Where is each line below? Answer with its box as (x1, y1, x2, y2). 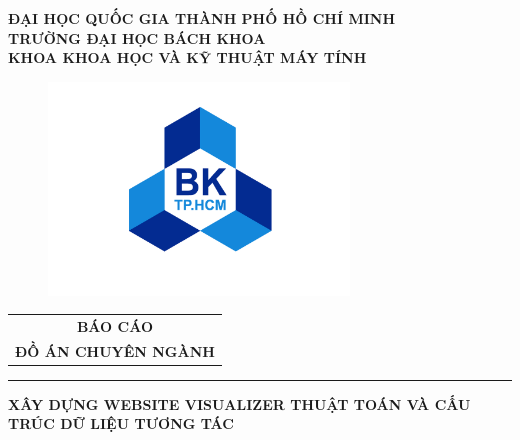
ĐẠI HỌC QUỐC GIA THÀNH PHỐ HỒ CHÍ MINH (8, 8, 396, 28)
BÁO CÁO (76, 315, 153, 336)
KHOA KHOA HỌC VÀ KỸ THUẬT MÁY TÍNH (8, 47, 367, 68)
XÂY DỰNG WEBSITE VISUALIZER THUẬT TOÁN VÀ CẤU (8, 393, 471, 414)
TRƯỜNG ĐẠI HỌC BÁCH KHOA (8, 27, 266, 48)
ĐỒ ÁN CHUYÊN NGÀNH (15, 340, 215, 361)
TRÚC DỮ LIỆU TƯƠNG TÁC (8, 413, 234, 434)
